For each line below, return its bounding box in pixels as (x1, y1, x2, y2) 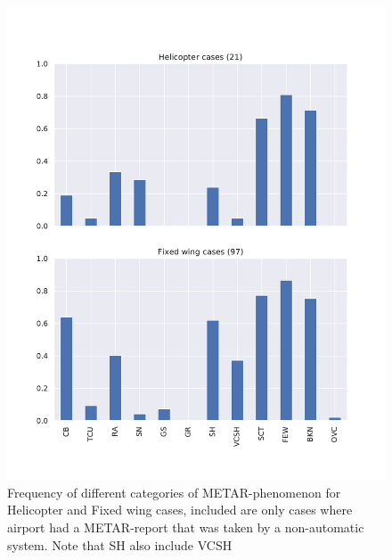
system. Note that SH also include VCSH (7, 535, 233, 554)
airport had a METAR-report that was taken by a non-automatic (7, 517, 364, 536)
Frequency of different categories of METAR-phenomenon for (7, 482, 341, 501)
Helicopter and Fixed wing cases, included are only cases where (7, 500, 353, 519)
